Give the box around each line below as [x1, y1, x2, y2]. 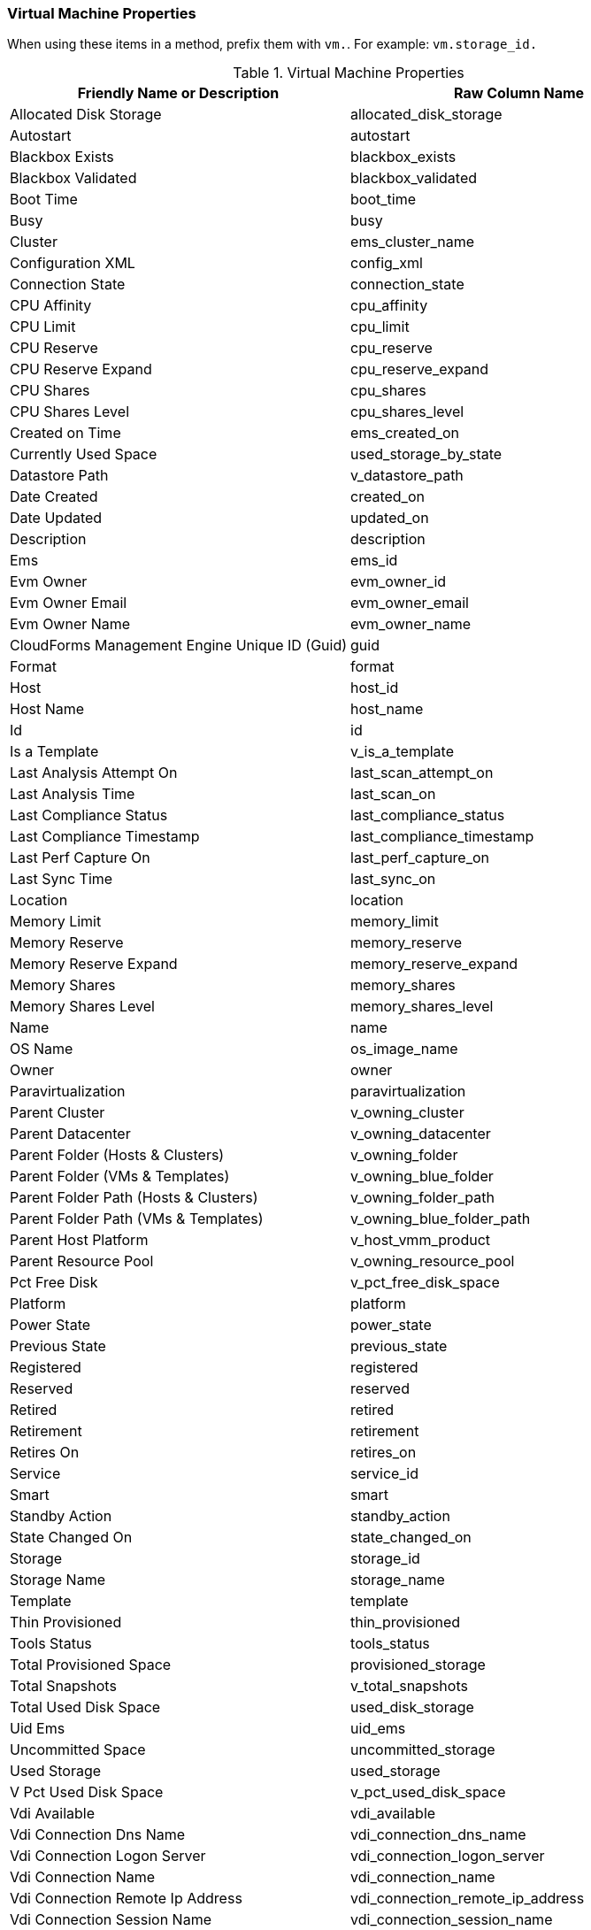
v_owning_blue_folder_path [350, 1210, 531, 1228]
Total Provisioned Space [10, 1656, 172, 1674]
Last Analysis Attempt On [10, 764, 178, 782]
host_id [350, 679, 399, 697]
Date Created [10, 488, 98, 506]
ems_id [350, 551, 398, 570]
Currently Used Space [10, 445, 157, 464]
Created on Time [10, 424, 121, 442]
